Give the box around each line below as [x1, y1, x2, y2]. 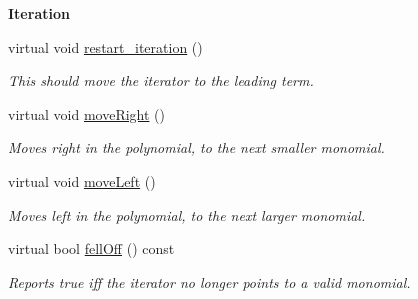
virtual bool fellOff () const [8, 238, 175, 259]
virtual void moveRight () [8, 103, 165, 124]
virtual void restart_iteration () [8, 36, 203, 57]
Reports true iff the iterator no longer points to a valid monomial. [8, 271, 411, 292]
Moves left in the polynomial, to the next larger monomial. [8, 204, 366, 225]
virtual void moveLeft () [8, 170, 156, 191]
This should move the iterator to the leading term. [8, 70, 314, 91]
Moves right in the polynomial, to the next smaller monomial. [8, 137, 385, 158]
